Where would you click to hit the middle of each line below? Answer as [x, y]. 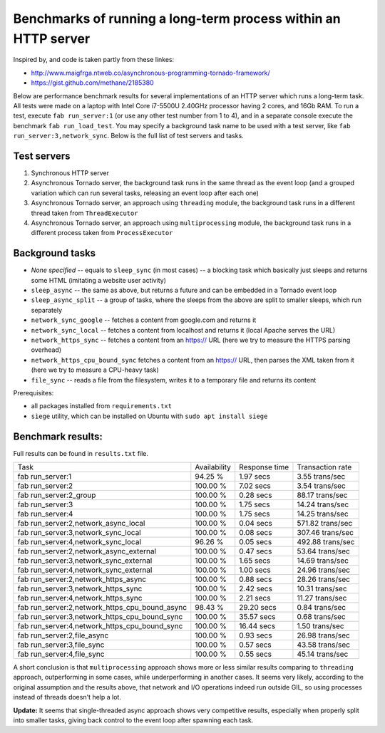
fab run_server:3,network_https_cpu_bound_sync [100, 617]
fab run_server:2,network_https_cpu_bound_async [102, 607]
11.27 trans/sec [322, 598]
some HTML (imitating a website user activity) [99, 280]
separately [47, 310]
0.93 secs [256, 635]
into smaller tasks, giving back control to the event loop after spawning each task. [133, 720]
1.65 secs [255, 561]
